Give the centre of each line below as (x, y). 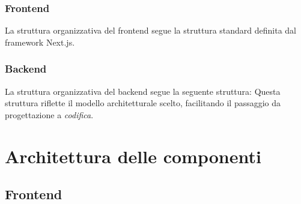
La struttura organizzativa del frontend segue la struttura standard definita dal (151, 30)
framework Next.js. (40, 42)
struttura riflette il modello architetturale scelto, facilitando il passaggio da (143, 103)
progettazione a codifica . (49, 114)
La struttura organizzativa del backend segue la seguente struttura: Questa (143, 91)
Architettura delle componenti (133, 156)
